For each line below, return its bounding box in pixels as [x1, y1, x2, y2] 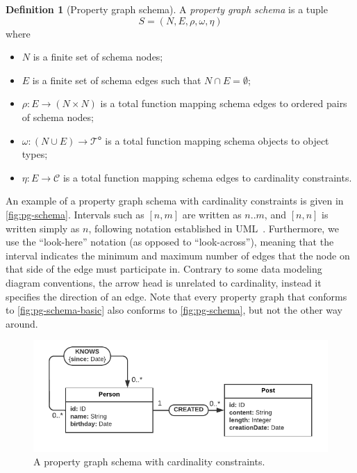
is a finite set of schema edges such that [32, 72, 201, 87]
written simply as [6, 221, 80, 235]
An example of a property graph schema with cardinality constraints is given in [6, 193, 344, 208]
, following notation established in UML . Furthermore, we [88, 221, 339, 235]
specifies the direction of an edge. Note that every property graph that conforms [6, 289, 347, 303]
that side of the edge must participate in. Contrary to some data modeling [6, 262, 322, 276]
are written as [182, 207, 242, 221]
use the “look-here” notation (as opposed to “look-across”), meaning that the [6, 234, 334, 249]
